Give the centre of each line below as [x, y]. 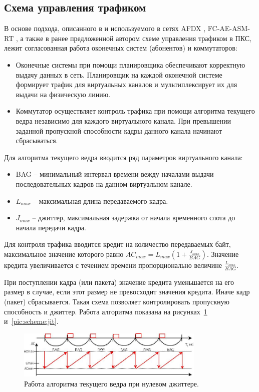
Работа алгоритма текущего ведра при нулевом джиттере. [111, 383]
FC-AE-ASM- [229, 28]
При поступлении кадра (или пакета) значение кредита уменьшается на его [119, 282]
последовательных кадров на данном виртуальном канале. [104, 183]
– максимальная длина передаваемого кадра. [101, 201]
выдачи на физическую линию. [63, 94]
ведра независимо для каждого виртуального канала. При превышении [123, 120]
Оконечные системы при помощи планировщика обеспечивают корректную [131, 64]
